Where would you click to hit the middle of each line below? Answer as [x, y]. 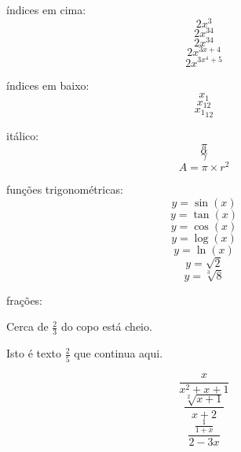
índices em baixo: [48, 85]
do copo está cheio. [106, 326]
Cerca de [27, 326]
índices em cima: [46, 9]
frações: [25, 300]
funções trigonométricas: [65, 189]
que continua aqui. [119, 353]
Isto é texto [34, 353]
